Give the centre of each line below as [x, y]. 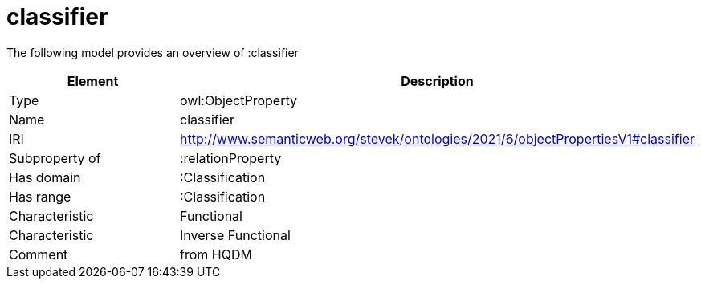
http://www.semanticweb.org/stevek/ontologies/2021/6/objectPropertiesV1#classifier [437, 138]
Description [437, 81]
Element [93, 81]
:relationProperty [231, 158]
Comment [39, 254]
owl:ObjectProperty [238, 100]
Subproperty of [55, 158]
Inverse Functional [235, 235]
